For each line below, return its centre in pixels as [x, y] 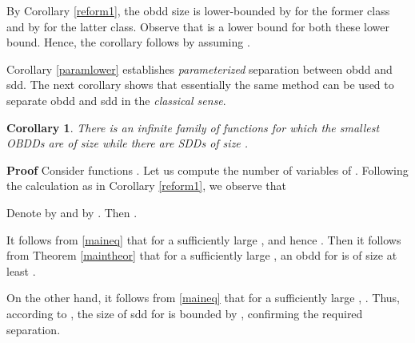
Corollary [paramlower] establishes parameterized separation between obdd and [200, 69]
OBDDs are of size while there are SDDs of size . [128, 143]
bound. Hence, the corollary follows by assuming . [128, 42]
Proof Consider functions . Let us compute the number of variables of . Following [207, 169]
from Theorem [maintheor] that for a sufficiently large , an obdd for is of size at [202, 255]
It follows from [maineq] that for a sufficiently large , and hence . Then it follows [204, 239]
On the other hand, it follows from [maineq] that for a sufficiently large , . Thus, [203, 298]
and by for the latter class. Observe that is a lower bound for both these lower [198, 26]
